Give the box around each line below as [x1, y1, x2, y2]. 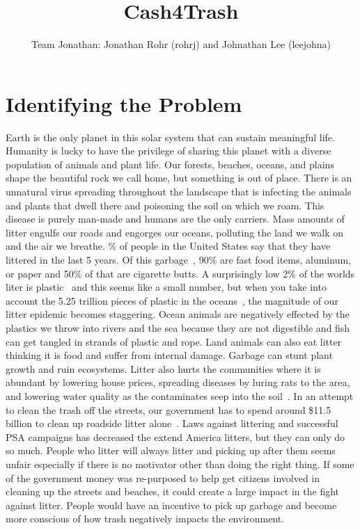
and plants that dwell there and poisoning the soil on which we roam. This [6, 198, 324, 212]
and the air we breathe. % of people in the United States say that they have [6, 239, 331, 253]
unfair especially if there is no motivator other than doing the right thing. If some [6, 456, 354, 471]
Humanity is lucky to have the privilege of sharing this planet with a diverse [6, 143, 331, 158]
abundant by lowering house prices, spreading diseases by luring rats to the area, [6, 375, 350, 390]
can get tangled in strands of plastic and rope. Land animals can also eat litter [6, 334, 342, 348]
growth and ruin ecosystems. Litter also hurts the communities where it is [6, 361, 321, 376]
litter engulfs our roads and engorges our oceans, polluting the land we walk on [6, 225, 344, 239]
